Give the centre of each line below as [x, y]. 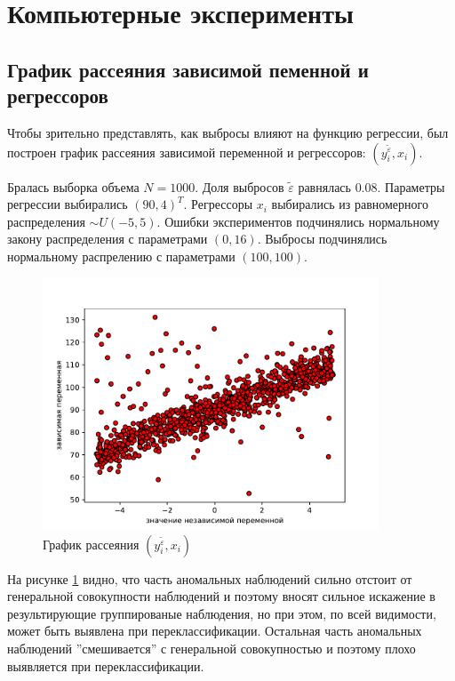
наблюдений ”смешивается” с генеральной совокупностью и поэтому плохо [212, 648]
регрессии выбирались [68, 204]
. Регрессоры [218, 204]
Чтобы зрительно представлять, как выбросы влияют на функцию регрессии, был [228, 132]
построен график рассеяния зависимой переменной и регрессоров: [187, 152]
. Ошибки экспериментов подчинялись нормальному [298, 221]
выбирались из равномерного [350, 204]
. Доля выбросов [239, 186]
